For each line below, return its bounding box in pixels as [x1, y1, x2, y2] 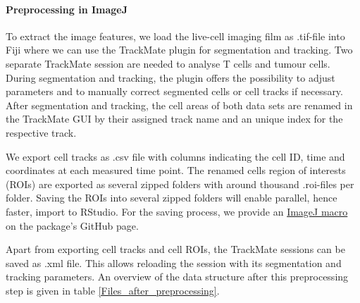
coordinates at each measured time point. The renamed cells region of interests [6, 163, 346, 178]
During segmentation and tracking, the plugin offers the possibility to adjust [6, 70, 335, 85]
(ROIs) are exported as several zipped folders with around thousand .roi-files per [6, 176, 354, 191]
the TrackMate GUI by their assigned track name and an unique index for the [6, 111, 343, 126]
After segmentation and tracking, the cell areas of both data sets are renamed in [6, 97, 353, 112]
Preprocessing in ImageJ [6, 1, 128, 16]
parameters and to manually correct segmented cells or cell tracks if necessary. [6, 84, 343, 99]
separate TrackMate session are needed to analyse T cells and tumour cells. [6, 56, 330, 70]
